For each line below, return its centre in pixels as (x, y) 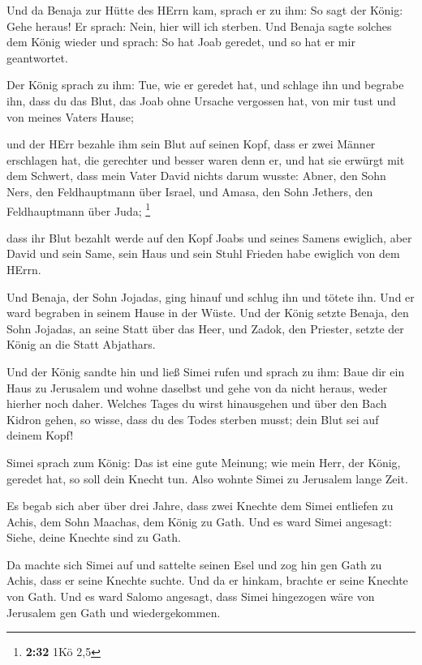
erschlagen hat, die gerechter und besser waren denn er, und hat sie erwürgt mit (206, 159)
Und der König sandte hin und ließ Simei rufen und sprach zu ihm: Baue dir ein (206, 371)
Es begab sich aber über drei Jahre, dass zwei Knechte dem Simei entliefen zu (200, 506)
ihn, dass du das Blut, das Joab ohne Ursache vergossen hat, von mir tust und (201, 100)
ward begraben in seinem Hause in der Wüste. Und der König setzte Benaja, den (208, 313)
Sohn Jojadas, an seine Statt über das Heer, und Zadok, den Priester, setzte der (205, 328)
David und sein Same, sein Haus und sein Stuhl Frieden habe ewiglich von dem (203, 253)
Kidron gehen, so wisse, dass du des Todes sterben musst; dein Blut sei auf (193, 419)
